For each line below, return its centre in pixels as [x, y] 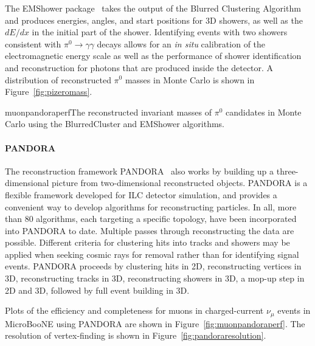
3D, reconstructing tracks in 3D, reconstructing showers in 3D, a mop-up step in [155, 278]
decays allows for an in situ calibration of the [181, 43]
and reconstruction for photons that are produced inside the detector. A [139, 67]
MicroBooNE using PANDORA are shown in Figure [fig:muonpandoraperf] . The [155, 323]
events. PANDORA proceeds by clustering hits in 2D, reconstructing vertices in [153, 266]
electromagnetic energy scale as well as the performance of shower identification [153, 56]
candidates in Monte [264, 112]
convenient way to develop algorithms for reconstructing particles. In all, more [151, 206]
